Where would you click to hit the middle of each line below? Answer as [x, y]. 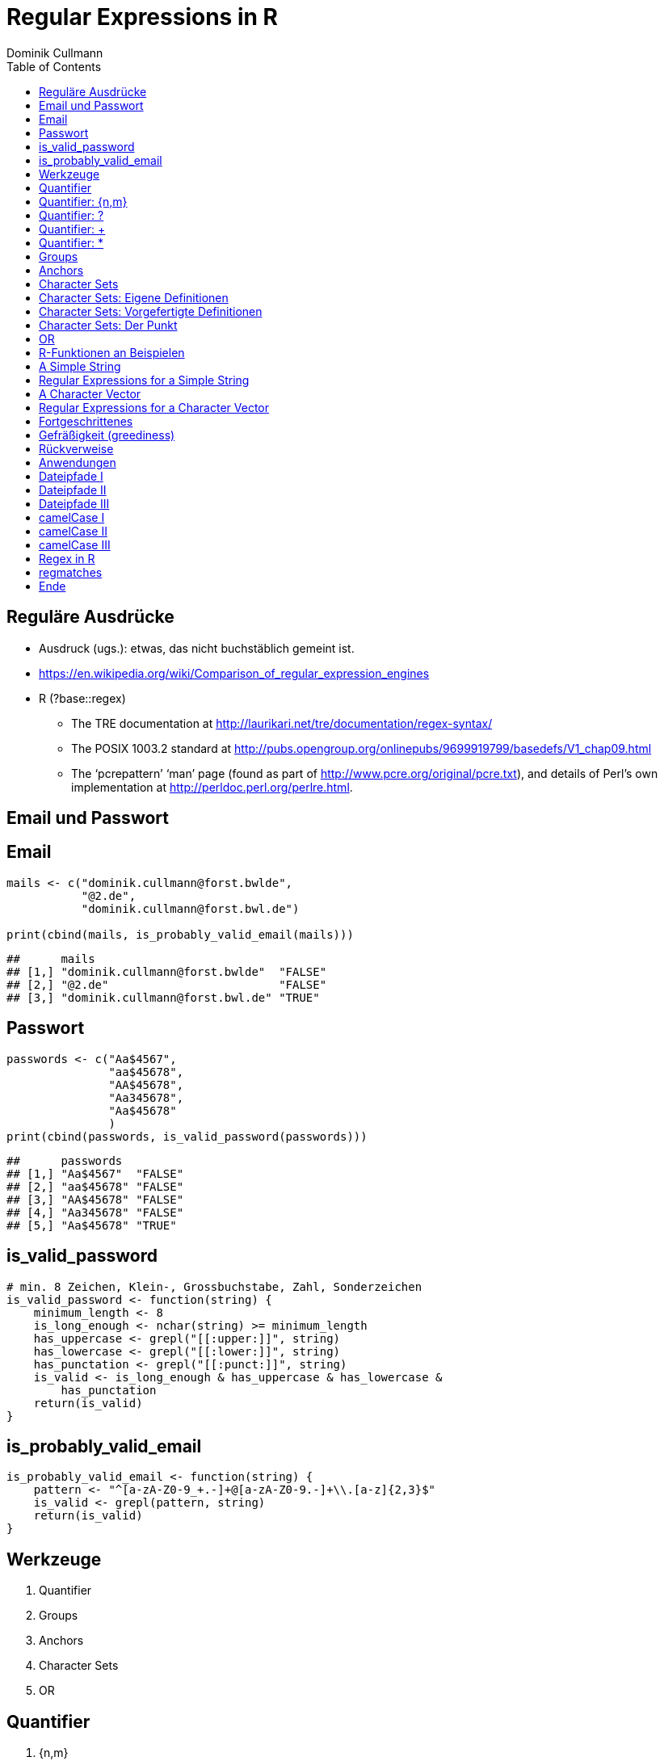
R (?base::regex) [82, 698]
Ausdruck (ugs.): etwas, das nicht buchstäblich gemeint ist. [197, 648]
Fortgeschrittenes [86, 421]
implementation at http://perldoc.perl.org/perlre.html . [212, 787]
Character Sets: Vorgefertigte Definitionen [151, 311]
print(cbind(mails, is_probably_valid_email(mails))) [180, 934]
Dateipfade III [74, 503]
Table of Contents [54, 66]
